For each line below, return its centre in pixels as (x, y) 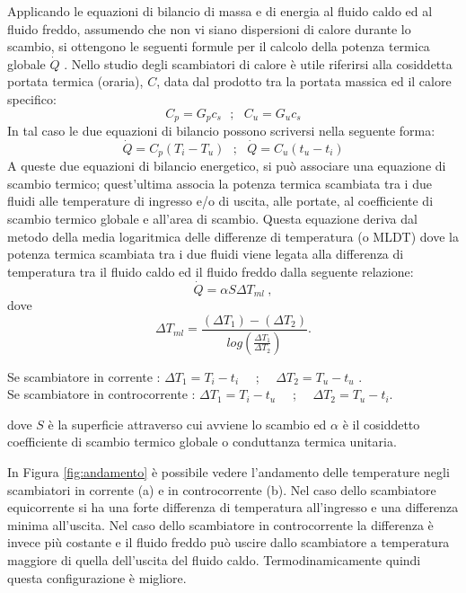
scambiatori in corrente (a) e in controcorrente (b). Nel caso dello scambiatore (222, 489)
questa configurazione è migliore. (97, 577)
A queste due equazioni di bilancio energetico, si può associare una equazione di (227, 166)
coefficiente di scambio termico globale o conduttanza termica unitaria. (202, 442)
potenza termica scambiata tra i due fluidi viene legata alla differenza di (206, 254)
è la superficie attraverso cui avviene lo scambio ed (187, 424)
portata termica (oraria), (75, 81)
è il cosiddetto (381, 424)
